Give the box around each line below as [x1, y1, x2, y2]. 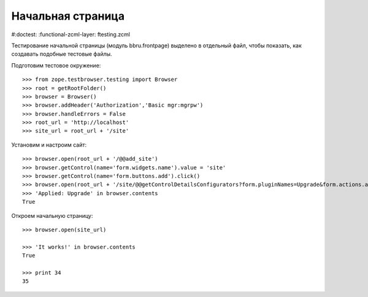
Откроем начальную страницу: [11, 212, 93, 219]
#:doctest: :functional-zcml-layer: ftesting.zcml [11, 31, 130, 38]
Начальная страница [11, 9, 125, 23]
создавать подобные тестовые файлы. [11, 50, 113, 58]
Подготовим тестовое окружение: [11, 61, 101, 69]
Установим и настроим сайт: [11, 141, 87, 148]
